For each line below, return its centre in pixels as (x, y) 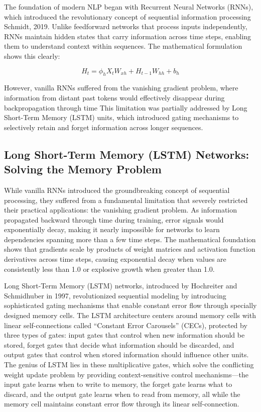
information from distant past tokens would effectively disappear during (114, 97)
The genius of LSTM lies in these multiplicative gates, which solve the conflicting (129, 365)
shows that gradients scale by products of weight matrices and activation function (130, 249)
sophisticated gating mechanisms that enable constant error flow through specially (130, 305)
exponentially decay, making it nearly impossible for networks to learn (112, 229)
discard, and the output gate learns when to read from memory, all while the (122, 394)
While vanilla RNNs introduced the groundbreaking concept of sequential (117, 190)
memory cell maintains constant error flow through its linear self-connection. (122, 404)
